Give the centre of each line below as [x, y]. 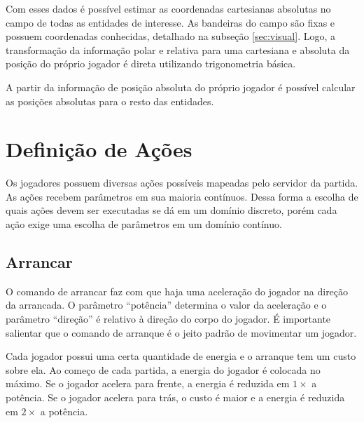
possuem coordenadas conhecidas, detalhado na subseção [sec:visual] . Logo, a [171, 36]
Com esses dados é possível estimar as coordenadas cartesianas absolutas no [168, 8]
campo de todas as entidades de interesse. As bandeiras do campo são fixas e [170, 22]
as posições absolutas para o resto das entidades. [110, 101]
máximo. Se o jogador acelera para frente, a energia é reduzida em [148, 383]
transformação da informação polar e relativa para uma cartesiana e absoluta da [178, 49]
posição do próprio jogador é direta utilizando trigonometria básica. [151, 63]
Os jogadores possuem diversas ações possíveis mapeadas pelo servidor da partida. [182, 183]
